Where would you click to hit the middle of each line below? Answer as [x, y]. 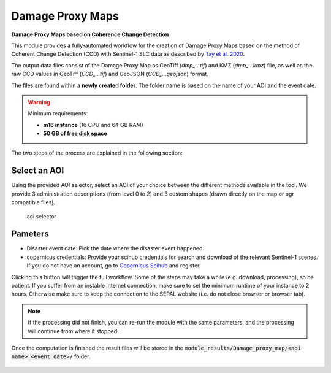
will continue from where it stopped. [73, 331]
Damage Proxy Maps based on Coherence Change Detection [90, 34]
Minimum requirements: [58, 113]
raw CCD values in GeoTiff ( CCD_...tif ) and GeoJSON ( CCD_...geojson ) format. [110, 74]
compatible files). [33, 202]
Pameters [30, 234]
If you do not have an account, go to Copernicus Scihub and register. [114, 266]
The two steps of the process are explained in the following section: [97, 153]
